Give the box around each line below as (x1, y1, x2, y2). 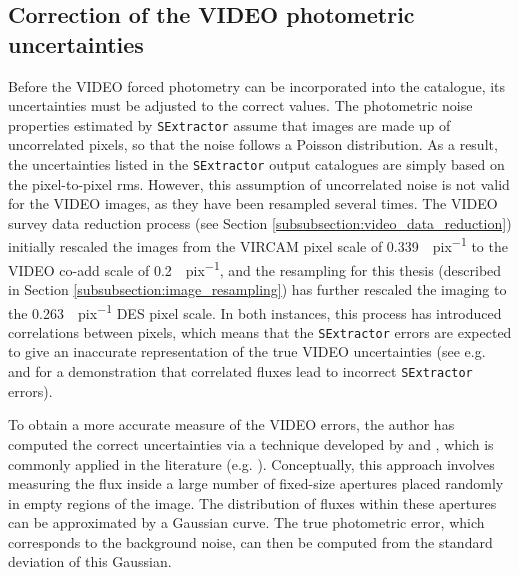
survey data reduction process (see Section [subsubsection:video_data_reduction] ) (8, 212, 512, 233)
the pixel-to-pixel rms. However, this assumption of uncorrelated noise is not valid (8, 173, 510, 194)
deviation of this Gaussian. (8, 551, 172, 572)
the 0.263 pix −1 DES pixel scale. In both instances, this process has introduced (8, 299, 502, 323)
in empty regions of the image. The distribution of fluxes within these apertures (8, 492, 497, 513)
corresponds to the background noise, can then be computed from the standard (8, 531, 493, 552)
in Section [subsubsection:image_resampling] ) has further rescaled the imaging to (8, 278, 507, 299)
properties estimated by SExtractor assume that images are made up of (8, 114, 451, 135)
